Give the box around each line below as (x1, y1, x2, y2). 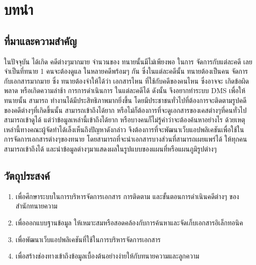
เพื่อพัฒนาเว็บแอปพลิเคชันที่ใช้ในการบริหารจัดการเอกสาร (15, 234, 161, 244)
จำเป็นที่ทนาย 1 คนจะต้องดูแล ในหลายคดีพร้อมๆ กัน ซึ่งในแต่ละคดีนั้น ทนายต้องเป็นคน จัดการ (4, 66, 248, 76)
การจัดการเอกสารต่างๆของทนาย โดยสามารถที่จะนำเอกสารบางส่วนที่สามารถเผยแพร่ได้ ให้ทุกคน (4, 134, 247, 144)
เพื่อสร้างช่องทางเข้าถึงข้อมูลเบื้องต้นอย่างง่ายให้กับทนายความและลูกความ (15, 251, 200, 261)
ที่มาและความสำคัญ (4, 33, 77, 48)
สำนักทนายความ (15, 201, 58, 211)
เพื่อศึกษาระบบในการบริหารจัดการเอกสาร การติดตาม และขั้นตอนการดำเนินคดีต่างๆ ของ (15, 191, 239, 201)
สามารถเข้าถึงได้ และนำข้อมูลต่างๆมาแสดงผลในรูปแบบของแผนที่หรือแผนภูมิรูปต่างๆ (4, 143, 217, 154)
